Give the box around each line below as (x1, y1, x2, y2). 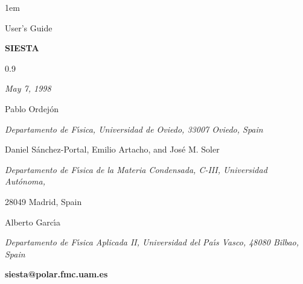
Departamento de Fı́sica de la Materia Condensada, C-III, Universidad (5, 163, 267, 175)
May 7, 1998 (5, 82, 51, 95)
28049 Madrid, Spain (5, 195, 82, 207)
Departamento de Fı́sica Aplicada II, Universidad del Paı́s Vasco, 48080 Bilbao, (5, 236, 299, 248)
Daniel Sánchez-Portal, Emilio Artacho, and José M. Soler (5, 143, 220, 156)
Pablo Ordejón (5, 102, 59, 115)
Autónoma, (5, 175, 45, 188)
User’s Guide (5, 21, 53, 34)
